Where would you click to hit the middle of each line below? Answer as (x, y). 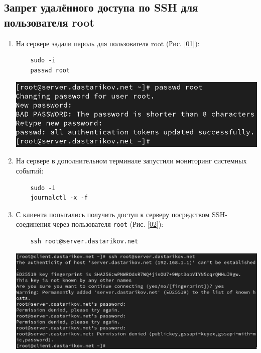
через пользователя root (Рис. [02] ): (108, 224)
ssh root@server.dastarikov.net (84, 242)
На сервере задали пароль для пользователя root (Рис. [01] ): (108, 43)
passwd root (50, 70)
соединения (33, 224)
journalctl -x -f (59, 198)
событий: (30, 171)
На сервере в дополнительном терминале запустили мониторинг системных (131, 161)
